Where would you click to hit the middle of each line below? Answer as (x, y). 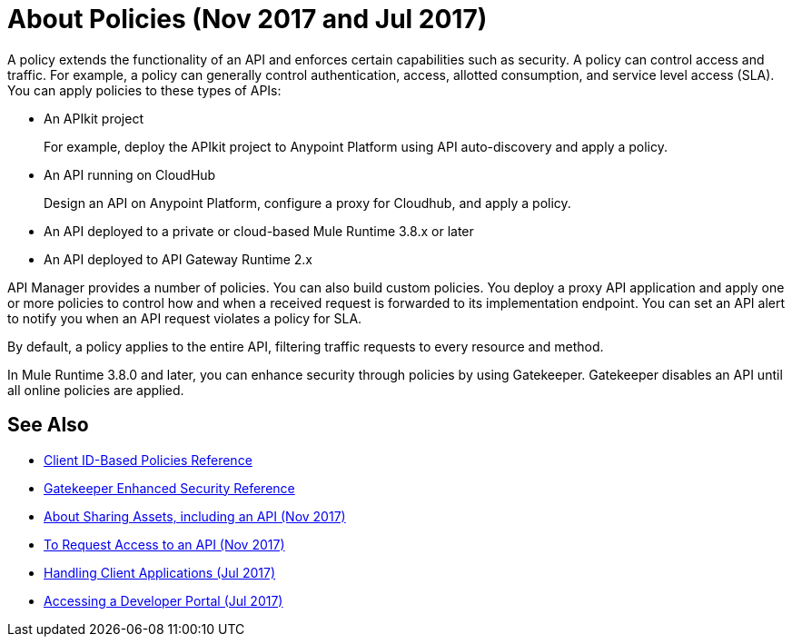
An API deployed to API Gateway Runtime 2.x (178, 259)
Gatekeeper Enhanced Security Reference (169, 488)
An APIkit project (94, 118)
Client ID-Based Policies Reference (148, 460)
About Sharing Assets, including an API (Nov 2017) (195, 516)
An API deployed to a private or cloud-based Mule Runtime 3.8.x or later (259, 231)
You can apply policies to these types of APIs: (144, 90)
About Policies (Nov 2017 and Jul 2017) (247, 19)
